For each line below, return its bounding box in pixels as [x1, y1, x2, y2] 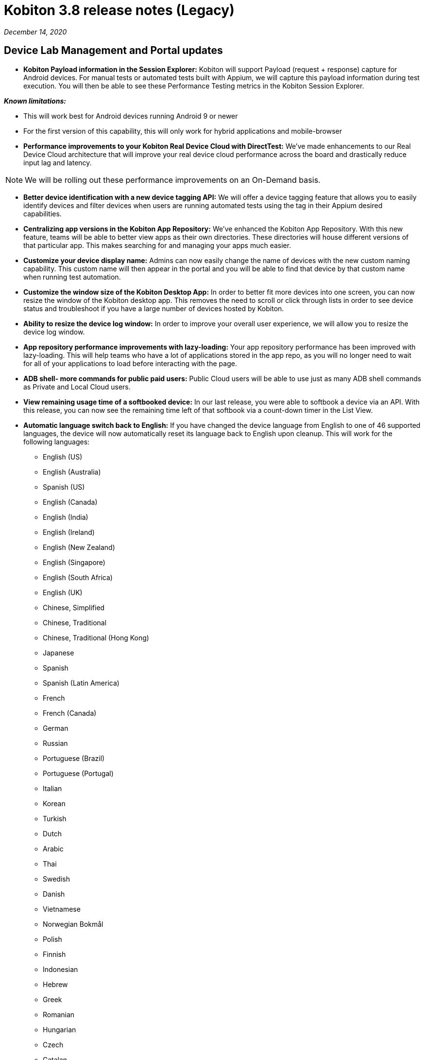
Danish [43, 889, 65, 898]
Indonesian [43, 965, 78, 973]
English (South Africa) [43, 573, 113, 582]
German [43, 724, 68, 732]
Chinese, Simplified [43, 603, 105, 612]
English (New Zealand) [43, 543, 115, 551]
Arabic [43, 844, 64, 853]
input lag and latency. [23, 158, 92, 167]
